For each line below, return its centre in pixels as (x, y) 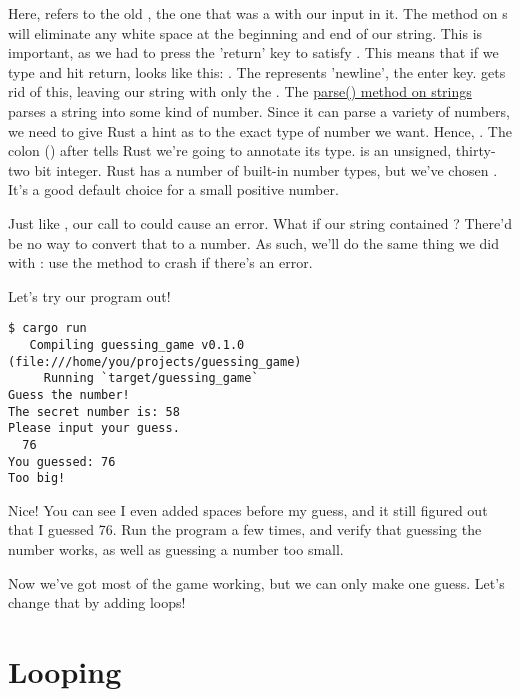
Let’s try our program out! (89, 295)
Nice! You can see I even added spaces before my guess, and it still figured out (248, 509)
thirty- (475, 150)
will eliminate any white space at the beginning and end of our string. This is (245, 32)
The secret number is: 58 (94, 411)
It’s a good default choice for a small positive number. (173, 189)
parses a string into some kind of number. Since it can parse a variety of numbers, (259, 110)
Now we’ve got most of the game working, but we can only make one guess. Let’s (256, 582)
